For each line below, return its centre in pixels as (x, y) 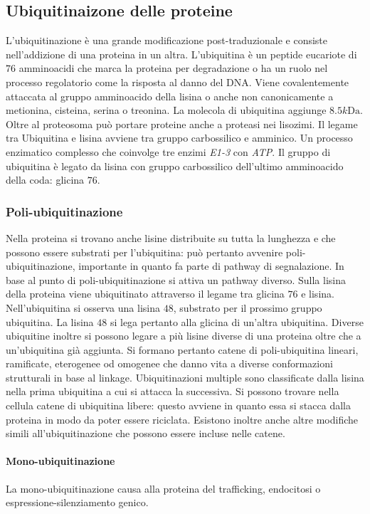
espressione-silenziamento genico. (77, 502)
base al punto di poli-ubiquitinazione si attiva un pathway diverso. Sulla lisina (176, 279)
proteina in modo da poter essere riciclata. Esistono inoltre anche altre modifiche (182, 419)
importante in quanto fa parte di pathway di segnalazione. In (211, 266)
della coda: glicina (45, 180)
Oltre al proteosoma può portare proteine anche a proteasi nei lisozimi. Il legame (182, 124)
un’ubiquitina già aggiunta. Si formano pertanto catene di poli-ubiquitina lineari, (182, 349)
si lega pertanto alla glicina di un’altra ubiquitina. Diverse (237, 321)
